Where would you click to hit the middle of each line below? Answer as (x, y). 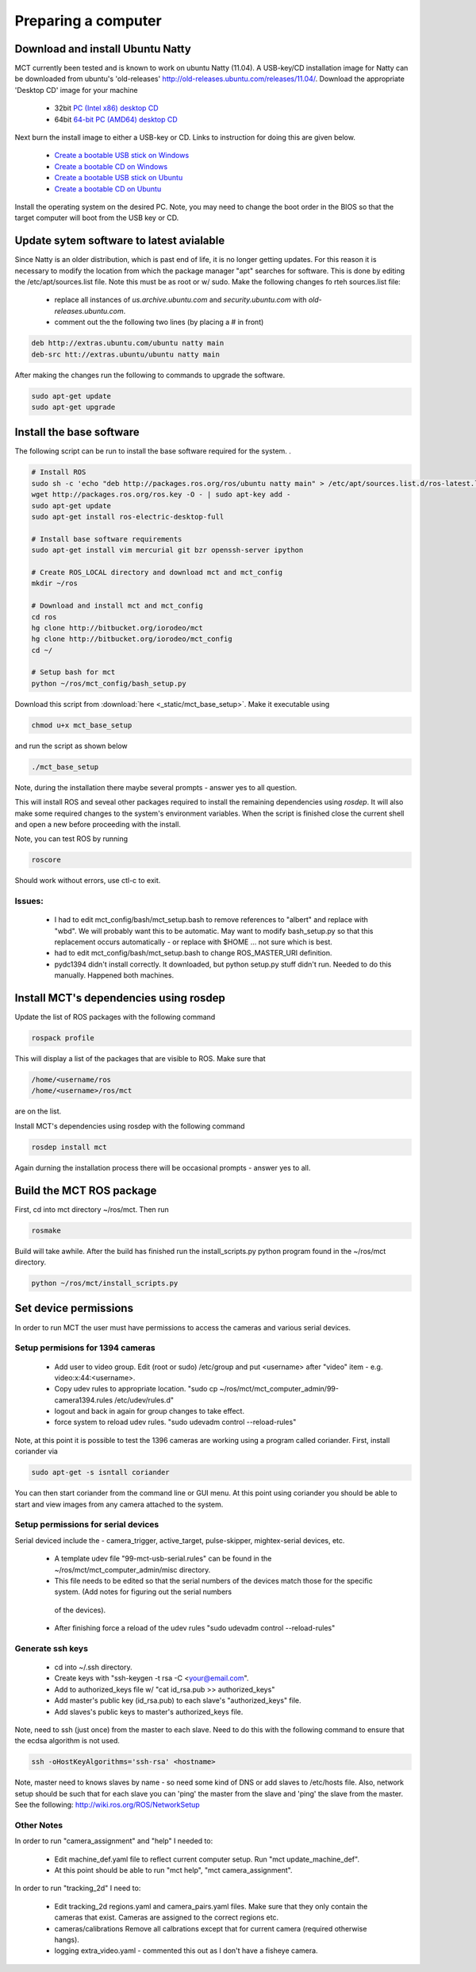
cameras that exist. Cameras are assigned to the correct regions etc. (167, 1917)
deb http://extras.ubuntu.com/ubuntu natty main (128, 343)
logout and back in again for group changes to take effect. (150, 1411)
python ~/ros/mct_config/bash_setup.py (109, 683)
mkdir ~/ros (55, 583)
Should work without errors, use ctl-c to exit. (88, 881)
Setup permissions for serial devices (87, 1525)
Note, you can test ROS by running (71, 839)
